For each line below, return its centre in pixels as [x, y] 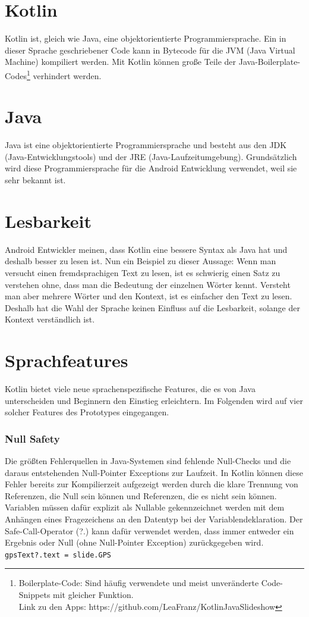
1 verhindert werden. [64, 74]
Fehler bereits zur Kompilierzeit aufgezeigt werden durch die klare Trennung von [152, 484]
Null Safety [32, 438]
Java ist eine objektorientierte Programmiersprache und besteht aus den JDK [146, 145]
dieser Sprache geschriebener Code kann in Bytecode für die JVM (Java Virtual [150, 50]
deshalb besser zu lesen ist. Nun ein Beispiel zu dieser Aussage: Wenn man [141, 261]
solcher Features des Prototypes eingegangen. [87, 412]
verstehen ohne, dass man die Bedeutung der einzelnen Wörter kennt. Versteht [148, 284]
